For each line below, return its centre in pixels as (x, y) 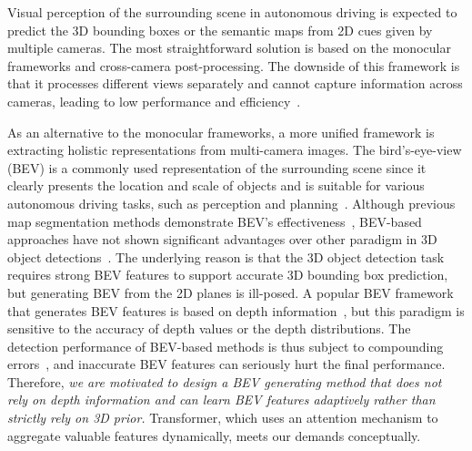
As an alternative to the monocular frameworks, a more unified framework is (221, 132)
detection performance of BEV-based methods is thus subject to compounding (226, 346)
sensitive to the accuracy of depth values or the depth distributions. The (209, 328)
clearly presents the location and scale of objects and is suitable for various (216, 185)
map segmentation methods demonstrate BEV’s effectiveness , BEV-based (215, 221)
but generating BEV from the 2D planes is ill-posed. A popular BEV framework (231, 292)
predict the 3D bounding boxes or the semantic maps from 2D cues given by (220, 30)
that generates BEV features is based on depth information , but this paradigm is (236, 310)
